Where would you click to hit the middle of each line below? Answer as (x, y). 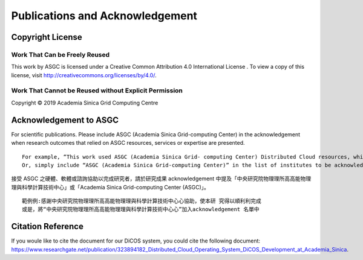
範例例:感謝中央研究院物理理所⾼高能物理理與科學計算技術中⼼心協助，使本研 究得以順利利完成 (142, 201)
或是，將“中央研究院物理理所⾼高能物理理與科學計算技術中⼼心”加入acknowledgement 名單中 (141, 209)
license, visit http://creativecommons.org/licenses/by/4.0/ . (84, 75)
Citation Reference (47, 227)
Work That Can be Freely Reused (60, 54)
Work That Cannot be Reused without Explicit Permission (97, 90)
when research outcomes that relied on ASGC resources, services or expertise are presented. (128, 143)
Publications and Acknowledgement (104, 16)
